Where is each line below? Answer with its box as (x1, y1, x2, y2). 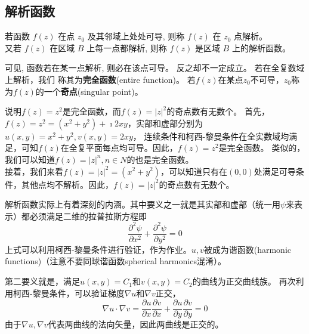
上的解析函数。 (231, 41, 291, 54)
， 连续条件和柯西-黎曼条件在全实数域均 (132, 129, 289, 142)
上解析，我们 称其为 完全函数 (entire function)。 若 (5, 73, 196, 85)
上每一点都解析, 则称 (86, 41, 167, 54)
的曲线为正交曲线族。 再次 (192, 275, 296, 287)
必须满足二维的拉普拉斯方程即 (29, 209, 147, 222)
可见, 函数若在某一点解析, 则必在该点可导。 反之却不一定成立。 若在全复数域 (5, 61, 305, 74)
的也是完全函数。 (126, 153, 194, 165)
